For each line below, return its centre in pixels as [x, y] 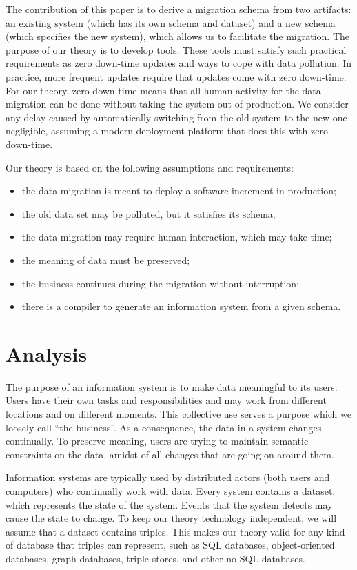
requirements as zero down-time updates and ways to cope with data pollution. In [179, 63]
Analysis [47, 353]
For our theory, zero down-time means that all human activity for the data [163, 90]
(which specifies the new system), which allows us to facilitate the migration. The [177, 36]
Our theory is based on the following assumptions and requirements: [150, 167]
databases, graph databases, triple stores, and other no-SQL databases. [155, 558]
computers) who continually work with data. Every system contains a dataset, [171, 490]
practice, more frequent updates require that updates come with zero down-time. [176, 76]
